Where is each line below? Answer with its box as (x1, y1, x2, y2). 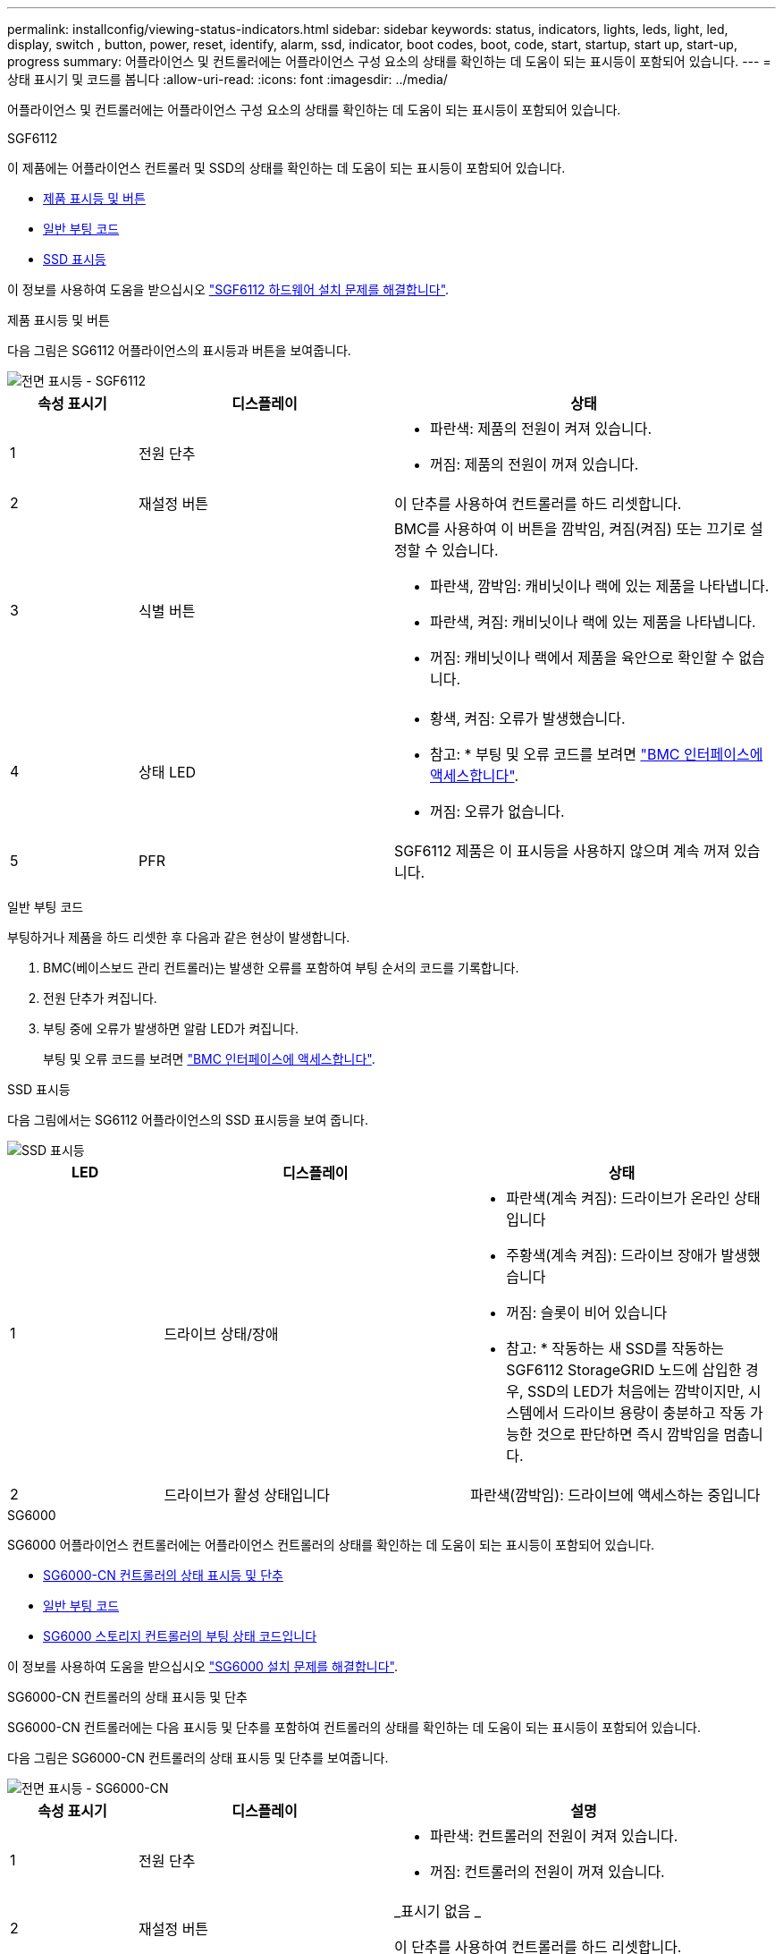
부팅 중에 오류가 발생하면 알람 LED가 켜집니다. (43, 1021, 299, 1036)
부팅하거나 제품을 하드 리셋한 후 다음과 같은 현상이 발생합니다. (7, 930, 350, 945)
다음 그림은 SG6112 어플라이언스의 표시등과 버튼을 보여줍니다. (7, 343, 351, 358)
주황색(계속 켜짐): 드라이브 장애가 (506, 1246, 718, 1264)
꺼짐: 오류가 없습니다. (429, 803, 565, 820)
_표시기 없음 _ (393, 1902, 482, 1920)
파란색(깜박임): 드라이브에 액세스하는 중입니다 (470, 1486, 761, 1504)
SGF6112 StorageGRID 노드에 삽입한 (506, 1361, 742, 1379)
